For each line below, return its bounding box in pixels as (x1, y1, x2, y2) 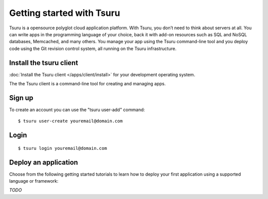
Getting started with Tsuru (9, 7, 120, 18)
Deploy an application (9, 158, 78, 166)
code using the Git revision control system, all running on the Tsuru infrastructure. (9, 45, 177, 52)
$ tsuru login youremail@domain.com (18, 145, 107, 151)
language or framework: (9, 178, 59, 184)
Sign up (9, 93, 34, 102)
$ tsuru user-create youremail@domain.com (18, 118, 123, 124)
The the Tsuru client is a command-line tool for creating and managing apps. (9, 81, 166, 87)
